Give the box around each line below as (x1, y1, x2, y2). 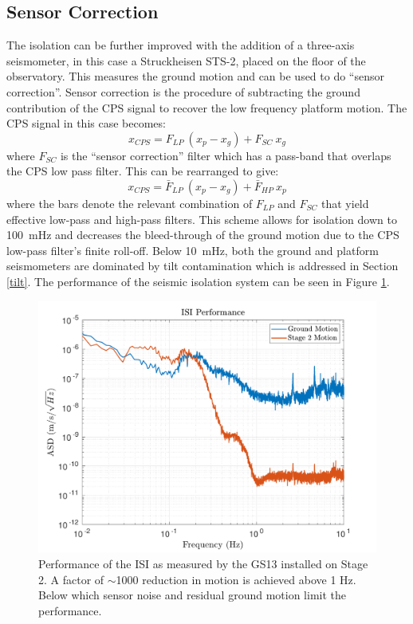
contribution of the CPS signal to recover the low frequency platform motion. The (6, 99, 407, 116)
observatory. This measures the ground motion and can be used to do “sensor (6, 68, 384, 84)
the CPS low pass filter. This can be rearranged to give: (6, 163, 279, 179)
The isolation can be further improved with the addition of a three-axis (6, 37, 355, 53)
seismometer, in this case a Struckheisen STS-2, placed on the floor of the (6, 52, 366, 69)
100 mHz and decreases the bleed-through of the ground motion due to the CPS (6, 226, 399, 243)
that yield (321, 194, 369, 211)
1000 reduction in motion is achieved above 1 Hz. (116, 571, 356, 587)
